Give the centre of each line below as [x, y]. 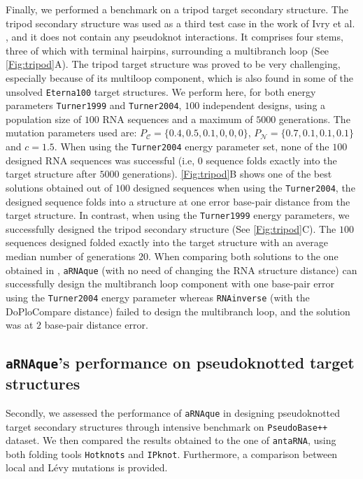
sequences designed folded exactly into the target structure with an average [167, 242]
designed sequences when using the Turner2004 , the [244, 187]
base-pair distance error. [96, 325]
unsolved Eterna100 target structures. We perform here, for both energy [161, 91]
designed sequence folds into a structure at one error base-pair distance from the [178, 201]
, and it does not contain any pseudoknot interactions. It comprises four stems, [175, 37]
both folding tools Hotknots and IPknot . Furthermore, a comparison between [172, 453]
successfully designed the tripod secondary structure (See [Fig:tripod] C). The [171, 228]
